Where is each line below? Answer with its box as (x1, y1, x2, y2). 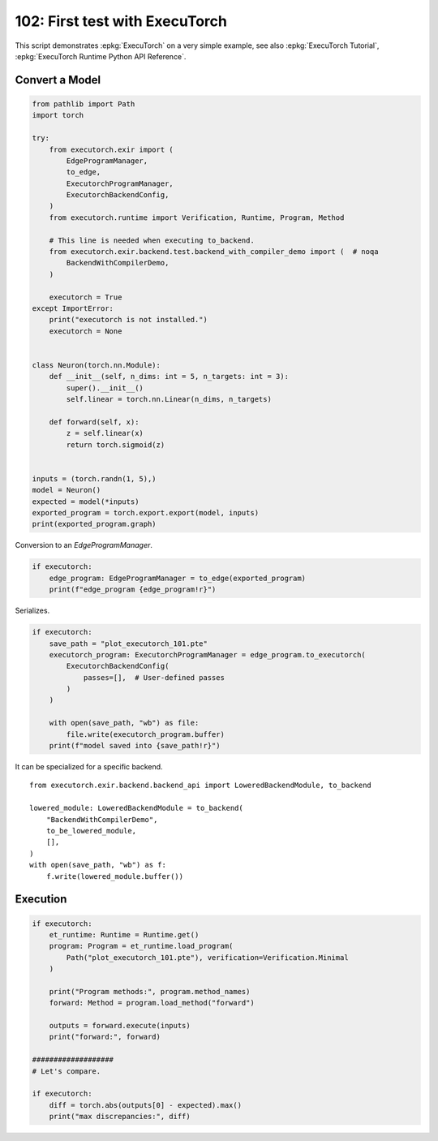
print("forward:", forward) (49, 1032, 161, 1042)
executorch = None (49, 326, 122, 336)
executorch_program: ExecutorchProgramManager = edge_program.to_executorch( (49, 650, 367, 659)
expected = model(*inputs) (32, 497, 140, 506)
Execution (15, 893, 67, 906)
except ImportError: (32, 304, 114, 312)
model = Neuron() (32, 485, 101, 495)
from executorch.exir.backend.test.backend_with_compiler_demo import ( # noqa (49, 248, 379, 256)
